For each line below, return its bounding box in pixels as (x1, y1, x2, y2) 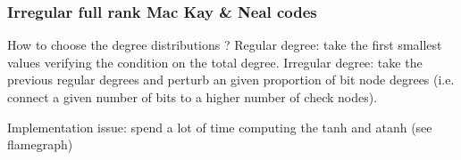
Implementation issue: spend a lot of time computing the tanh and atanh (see (7, 117, 432, 136)
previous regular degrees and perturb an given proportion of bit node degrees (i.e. (7, 70, 455, 89)
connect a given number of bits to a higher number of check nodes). (7, 88, 378, 106)
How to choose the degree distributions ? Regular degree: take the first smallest (7, 36, 442, 54)
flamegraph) (7, 135, 73, 154)
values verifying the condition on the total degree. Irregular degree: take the (7, 52, 423, 71)
